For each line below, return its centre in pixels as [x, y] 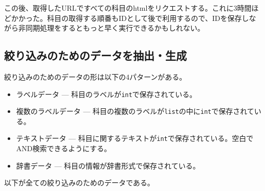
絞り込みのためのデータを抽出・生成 [95, 55]
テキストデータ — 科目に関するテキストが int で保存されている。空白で [135, 138]
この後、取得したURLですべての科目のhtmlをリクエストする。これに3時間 [128, 8]
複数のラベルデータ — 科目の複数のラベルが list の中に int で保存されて [135, 111]
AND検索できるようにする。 [64, 148]
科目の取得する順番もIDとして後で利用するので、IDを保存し [148, 18]
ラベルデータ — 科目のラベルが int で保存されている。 [106, 94]
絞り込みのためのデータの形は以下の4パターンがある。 [95, 76]
